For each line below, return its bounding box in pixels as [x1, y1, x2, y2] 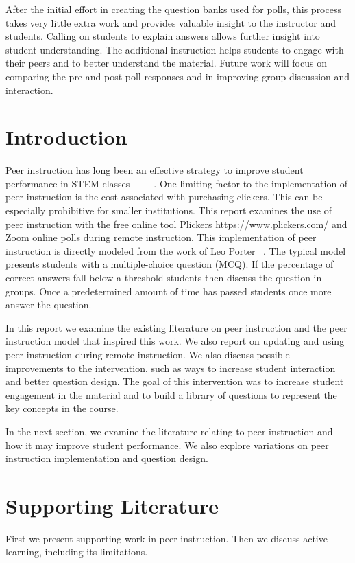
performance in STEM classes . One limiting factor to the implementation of [5, 176, 348, 190]
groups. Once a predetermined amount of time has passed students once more [5, 284, 332, 298]
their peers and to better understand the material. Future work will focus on [5, 56, 327, 70]
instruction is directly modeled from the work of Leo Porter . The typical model [5, 243, 346, 257]
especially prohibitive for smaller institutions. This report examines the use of [5, 203, 332, 218]
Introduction [5, 123, 127, 151]
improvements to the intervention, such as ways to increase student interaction [5, 360, 336, 375]
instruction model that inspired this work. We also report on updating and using [5, 334, 345, 348]
